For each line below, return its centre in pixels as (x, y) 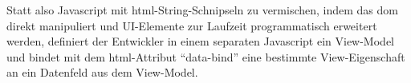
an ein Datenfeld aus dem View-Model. (102, 72)
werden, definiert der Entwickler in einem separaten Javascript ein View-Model (200, 41)
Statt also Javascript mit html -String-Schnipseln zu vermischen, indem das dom (202, 10)
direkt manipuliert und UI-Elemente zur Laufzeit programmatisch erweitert (192, 25)
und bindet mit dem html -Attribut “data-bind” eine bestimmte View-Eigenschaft (206, 56)
